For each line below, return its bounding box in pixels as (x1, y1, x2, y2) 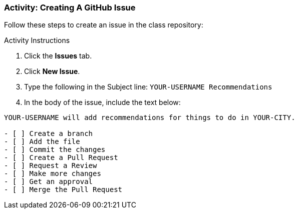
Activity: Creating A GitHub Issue (4, 2, 136, 12)
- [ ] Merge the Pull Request (4, 185, 123, 194)
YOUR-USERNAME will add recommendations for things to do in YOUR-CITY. (4, 113, 295, 122)
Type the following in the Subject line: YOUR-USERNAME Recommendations (24, 82, 272, 91)
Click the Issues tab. (24, 51, 92, 60)
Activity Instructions (4, 36, 70, 45)
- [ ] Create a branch (4, 129, 93, 138)
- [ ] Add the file (4, 137, 80, 146)
